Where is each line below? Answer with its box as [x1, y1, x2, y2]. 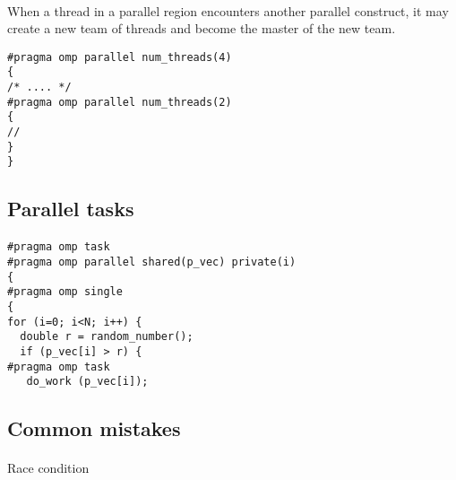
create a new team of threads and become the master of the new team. [7, 19, 396, 38]
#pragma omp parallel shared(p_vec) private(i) [7, 256, 297, 269]
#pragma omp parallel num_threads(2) [7, 95, 232, 109]
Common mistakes [7, 415, 181, 442]
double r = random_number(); [20, 330, 194, 344]
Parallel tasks [7, 195, 134, 223]
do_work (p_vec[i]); [26, 375, 149, 388]
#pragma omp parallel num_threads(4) [7, 50, 232, 64]
